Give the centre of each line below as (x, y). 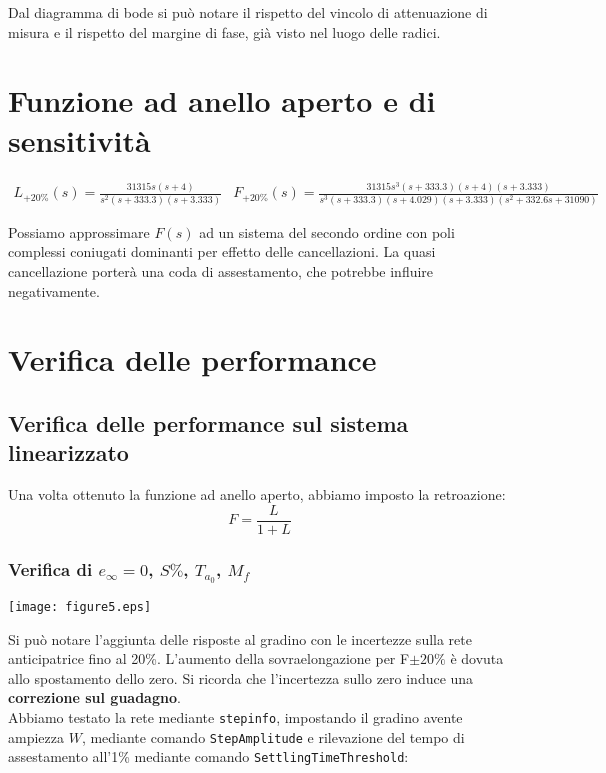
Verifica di (50, 568)
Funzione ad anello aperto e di (222, 100)
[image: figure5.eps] (80, 606)
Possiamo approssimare (79, 231)
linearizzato (68, 452)
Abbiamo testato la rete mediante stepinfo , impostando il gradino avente (235, 716)
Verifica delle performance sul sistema (208, 422)
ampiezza (36, 736)
